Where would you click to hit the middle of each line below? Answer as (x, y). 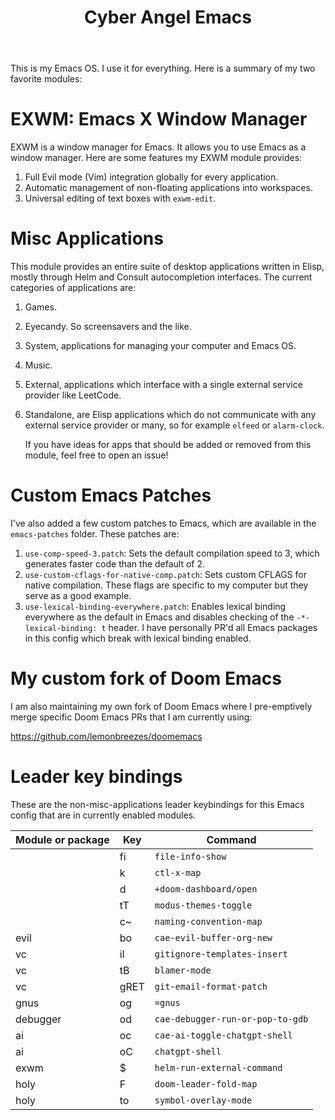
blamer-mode (183, 970)
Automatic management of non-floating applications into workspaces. (168, 188)
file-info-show (190, 856)
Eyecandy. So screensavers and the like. (108, 327)
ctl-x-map (178, 872)
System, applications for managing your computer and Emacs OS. (160, 346)
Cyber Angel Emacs (168, 17)
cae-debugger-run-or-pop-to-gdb (231, 1019)
